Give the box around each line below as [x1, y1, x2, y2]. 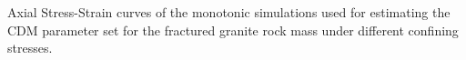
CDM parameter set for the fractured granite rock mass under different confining [7, 20, 459, 39]
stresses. [7, 38, 53, 57]
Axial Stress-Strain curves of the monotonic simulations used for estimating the [7, 3, 451, 21]
